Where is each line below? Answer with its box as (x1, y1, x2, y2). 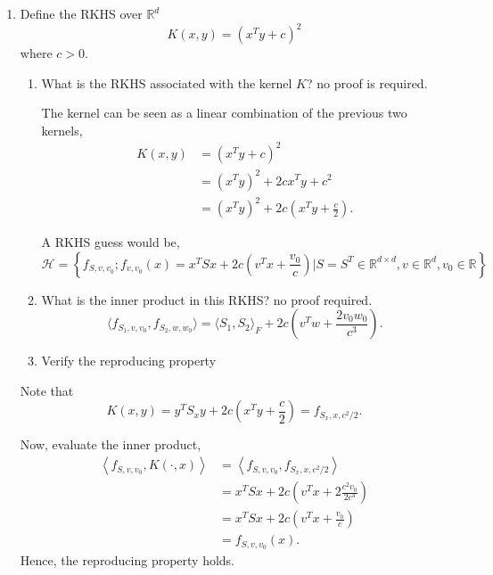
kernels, (41, 120, 83, 139)
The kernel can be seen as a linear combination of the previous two (41, 103, 407, 122)
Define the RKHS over (20, 4, 143, 22)
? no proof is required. (307, 73, 428, 92)
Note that (20, 381, 74, 399)
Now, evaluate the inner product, (20, 435, 201, 454)
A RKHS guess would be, (41, 233, 180, 251)
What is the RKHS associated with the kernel (41, 73, 292, 92)
